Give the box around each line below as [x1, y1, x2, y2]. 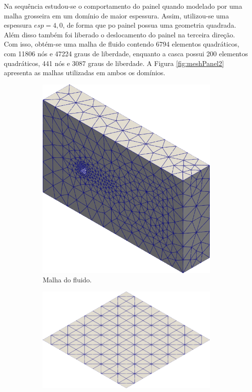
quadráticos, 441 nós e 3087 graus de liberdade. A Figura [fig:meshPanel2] [4, 58, 224, 68]
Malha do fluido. [43, 275, 92, 285]
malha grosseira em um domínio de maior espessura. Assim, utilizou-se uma [4, 10, 229, 20]
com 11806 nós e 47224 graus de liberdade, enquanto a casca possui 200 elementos [4, 48, 248, 58]
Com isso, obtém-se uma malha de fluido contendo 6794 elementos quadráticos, [4, 39, 239, 49]
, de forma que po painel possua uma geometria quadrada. [63, 20, 236, 30]
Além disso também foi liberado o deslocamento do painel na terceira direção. [4, 29, 235, 39]
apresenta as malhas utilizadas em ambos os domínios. [4, 67, 166, 78]
